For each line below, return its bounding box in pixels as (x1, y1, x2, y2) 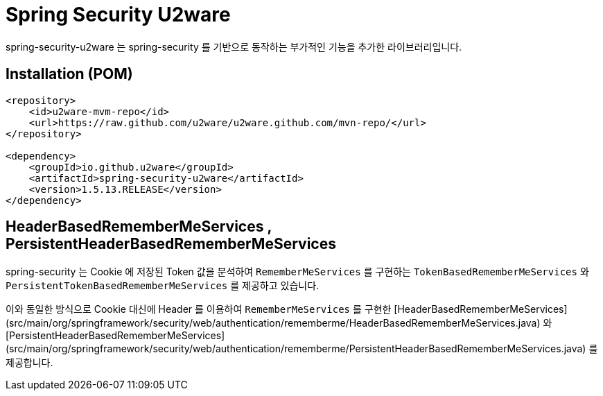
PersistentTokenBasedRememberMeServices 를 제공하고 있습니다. (6, 279, 320, 292)
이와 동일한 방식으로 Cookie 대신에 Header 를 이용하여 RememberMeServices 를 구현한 (6, 303, 392, 316)
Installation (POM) (6, 65, 133, 83)
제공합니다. (6, 356, 53, 369)
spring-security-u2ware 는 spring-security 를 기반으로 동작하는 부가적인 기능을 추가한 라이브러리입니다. (6, 40, 462, 53)
